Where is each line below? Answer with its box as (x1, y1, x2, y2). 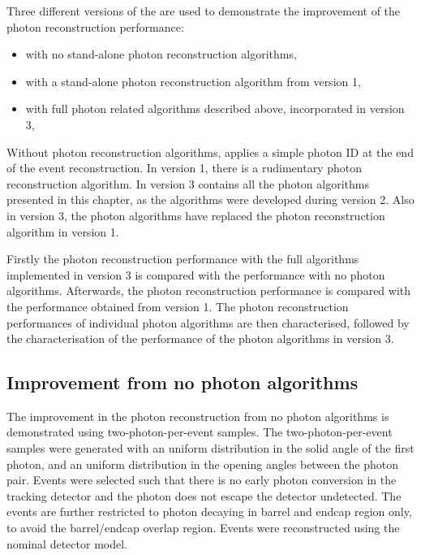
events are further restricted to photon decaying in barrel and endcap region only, (6, 503, 412, 520)
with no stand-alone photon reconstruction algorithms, (25, 46, 297, 63)
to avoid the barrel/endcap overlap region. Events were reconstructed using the (6, 519, 400, 536)
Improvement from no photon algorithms (6, 370, 359, 395)
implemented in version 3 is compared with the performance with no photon (6, 266, 385, 283)
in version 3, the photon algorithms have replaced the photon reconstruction (6, 206, 385, 223)
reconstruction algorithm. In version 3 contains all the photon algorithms (6, 175, 369, 192)
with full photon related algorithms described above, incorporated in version (25, 100, 405, 117)
